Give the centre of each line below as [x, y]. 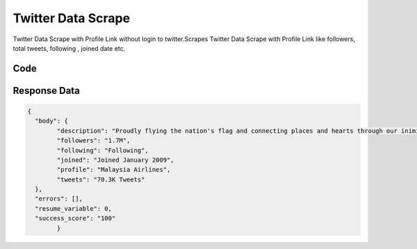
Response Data [46, 90]
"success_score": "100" [75, 218]
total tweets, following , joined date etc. [69, 48]
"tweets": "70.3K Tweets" [101, 179]
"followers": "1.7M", [93, 140]
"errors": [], [59, 199]
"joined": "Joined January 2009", [115, 160]
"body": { [52, 121]
